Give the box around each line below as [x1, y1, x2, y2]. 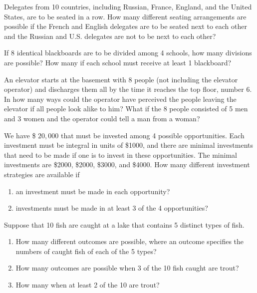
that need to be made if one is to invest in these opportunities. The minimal [4, 149, 237, 160]
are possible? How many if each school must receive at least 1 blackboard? [4, 57, 232, 67]
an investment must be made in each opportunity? [15, 186, 170, 196]
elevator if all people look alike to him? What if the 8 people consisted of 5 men [4, 103, 248, 114]
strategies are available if [4, 169, 80, 179]
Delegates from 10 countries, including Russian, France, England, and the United [4, 1, 252, 11]
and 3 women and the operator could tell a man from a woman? [4, 113, 200, 123]
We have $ [4, 130, 36, 140]
